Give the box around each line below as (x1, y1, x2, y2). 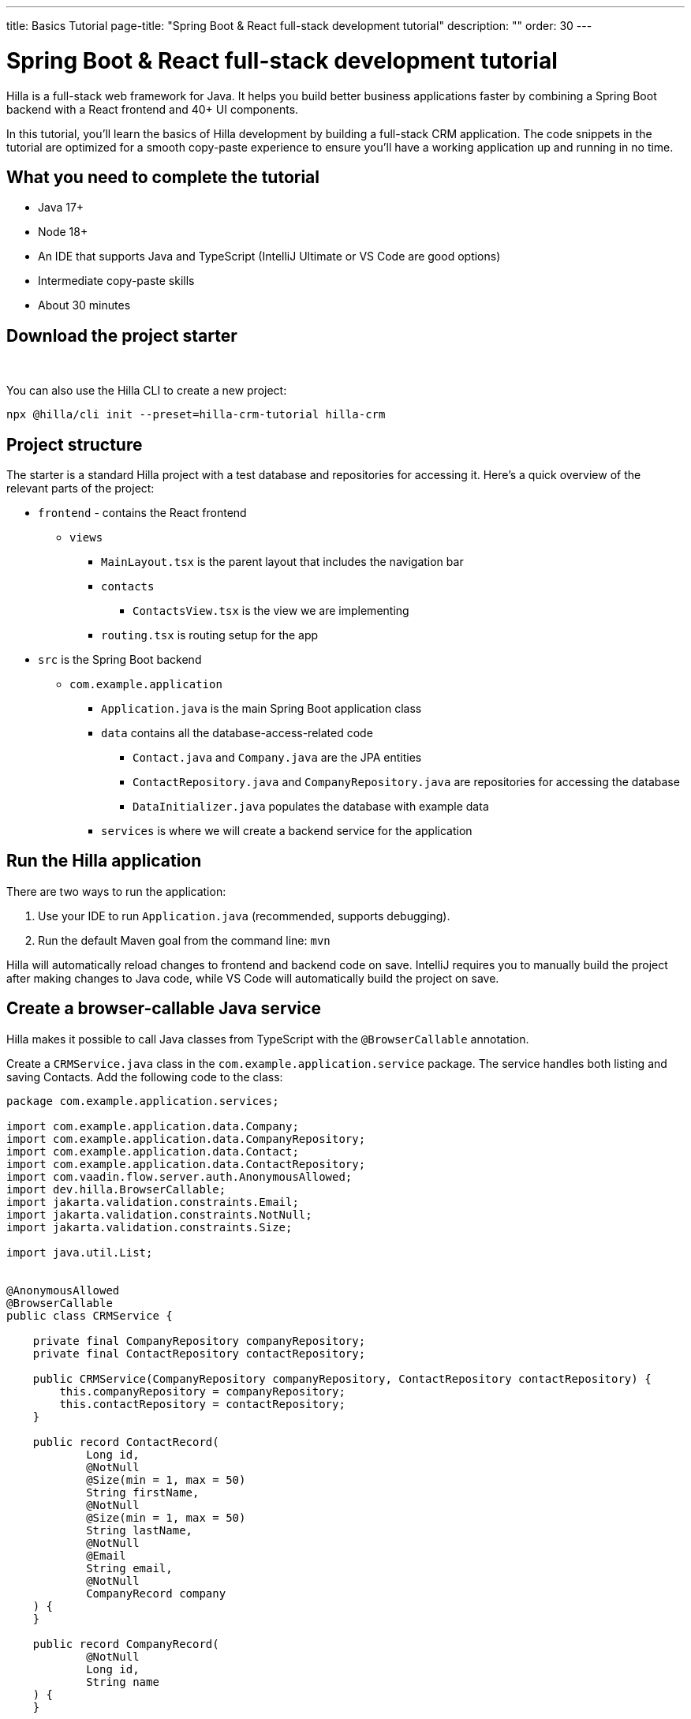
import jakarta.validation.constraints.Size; (6, 1220, 293, 1234)
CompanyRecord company (86, 1586, 226, 1600)
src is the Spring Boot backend (38, 653, 202, 667)
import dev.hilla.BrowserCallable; (6, 1182, 226, 1196)
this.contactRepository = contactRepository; (59, 1397, 345, 1410)
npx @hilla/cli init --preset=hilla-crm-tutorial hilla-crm (6, 408, 386, 421)
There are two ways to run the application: (6, 884, 226, 898)
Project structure (6, 434, 143, 455)
